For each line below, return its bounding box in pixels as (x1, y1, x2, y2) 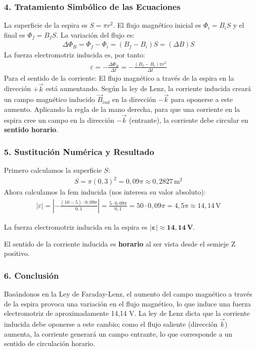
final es (4, 29, 25, 40)
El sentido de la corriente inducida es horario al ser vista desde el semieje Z (4, 238, 236, 249)
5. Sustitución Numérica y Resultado (4, 145, 154, 157)
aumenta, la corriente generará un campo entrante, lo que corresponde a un (4, 328, 232, 339)
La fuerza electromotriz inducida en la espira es (4, 222, 148, 232)
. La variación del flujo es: (56, 29, 135, 40)
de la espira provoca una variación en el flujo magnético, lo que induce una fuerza (4, 298, 251, 308)
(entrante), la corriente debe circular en (129, 114, 249, 125)
